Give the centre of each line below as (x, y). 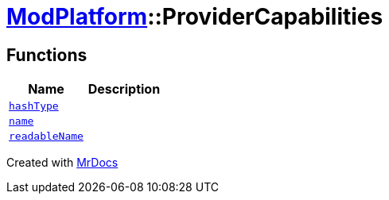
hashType (34, 106)
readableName (46, 137)
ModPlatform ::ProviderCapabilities (195, 17)
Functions (47, 55)
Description (124, 89)
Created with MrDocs (62, 163)
